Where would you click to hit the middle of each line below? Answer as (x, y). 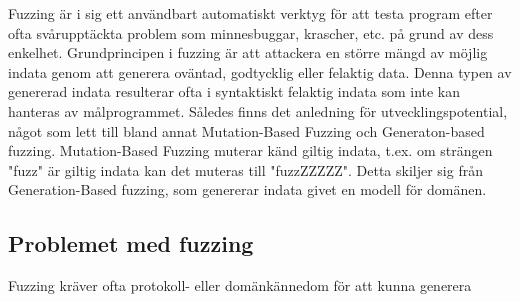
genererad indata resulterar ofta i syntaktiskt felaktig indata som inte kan (234, 91)
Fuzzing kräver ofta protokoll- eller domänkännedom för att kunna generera (240, 285)
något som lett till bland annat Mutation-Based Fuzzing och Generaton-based (246, 130)
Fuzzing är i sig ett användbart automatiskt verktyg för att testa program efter (250, 13)
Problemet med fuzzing (131, 243)
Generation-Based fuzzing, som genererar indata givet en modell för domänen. (247, 189)
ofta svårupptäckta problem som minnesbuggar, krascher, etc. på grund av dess (251, 32)
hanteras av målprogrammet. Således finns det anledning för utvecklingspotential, (258, 110)
